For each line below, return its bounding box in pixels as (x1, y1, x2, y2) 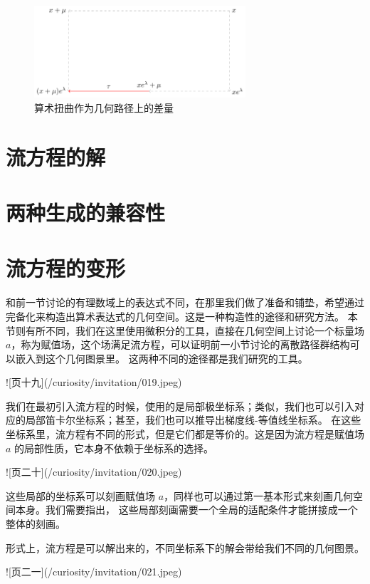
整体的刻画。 (6, 516, 65, 531)
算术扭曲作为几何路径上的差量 (34, 100, 174, 115)
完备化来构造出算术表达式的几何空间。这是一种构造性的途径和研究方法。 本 (6, 308, 358, 323)
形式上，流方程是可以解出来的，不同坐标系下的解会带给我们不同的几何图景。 (6, 540, 364, 555)
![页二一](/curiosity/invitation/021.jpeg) (6, 564, 182, 579)
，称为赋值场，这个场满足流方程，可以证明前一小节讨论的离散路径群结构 (11, 337, 350, 352)
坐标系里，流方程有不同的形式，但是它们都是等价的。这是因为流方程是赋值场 (6, 427, 364, 442)
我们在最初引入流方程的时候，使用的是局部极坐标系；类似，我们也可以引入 (6, 398, 354, 413)
